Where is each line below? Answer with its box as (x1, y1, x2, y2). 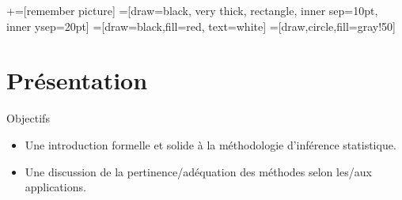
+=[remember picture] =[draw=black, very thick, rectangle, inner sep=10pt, (6, 2, 378, 18)
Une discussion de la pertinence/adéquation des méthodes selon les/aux (25, 163, 372, 179)
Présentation (6, 64, 148, 96)
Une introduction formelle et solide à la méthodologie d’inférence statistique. (25, 136, 396, 153)
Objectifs (6, 110, 50, 126)
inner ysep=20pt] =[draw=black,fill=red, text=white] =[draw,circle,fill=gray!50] (6, 17, 396, 34)
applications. (25, 179, 86, 195)
